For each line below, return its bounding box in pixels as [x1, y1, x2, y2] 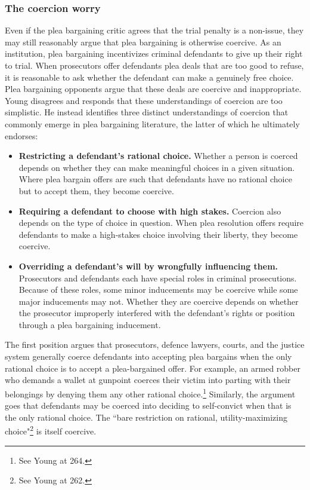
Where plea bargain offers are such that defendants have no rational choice [18, 173, 292, 185]
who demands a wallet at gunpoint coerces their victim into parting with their [5, 373, 291, 386]
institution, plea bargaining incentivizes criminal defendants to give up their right [5, 47, 303, 60]
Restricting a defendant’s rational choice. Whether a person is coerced [18, 149, 298, 162]
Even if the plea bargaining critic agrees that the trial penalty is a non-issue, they [5, 24, 304, 36]
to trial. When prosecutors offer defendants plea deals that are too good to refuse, [5, 59, 304, 71]
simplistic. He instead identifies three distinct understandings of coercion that [5, 106, 289, 118]
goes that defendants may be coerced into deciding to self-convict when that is [5, 399, 292, 412]
